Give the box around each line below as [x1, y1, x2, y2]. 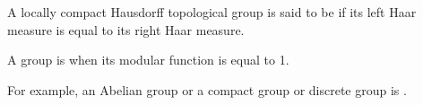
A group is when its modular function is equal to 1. [7, 50, 289, 69]
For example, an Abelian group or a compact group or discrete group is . [7, 80, 407, 99]
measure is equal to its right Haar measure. [7, 20, 245, 39]
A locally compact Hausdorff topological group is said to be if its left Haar [7, 3, 417, 21]
